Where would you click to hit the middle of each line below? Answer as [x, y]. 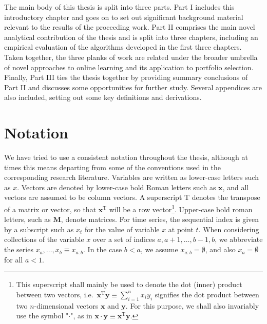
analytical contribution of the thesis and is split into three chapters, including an [131, 37]
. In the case [103, 249]
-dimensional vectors [66, 305]
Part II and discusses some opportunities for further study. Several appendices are [133, 87]
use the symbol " [42, 316]
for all [14, 259]
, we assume [159, 249]
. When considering [229, 229]
